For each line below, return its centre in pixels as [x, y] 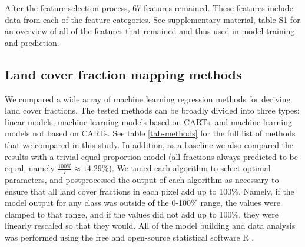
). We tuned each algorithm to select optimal [190, 168]
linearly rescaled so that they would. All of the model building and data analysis [150, 226]
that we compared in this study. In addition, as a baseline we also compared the [149, 144]
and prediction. [32, 42]
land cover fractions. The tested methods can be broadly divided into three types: [152, 110]
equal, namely [30, 168]
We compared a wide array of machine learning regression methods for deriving [148, 99]
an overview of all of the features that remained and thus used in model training [150, 31]
